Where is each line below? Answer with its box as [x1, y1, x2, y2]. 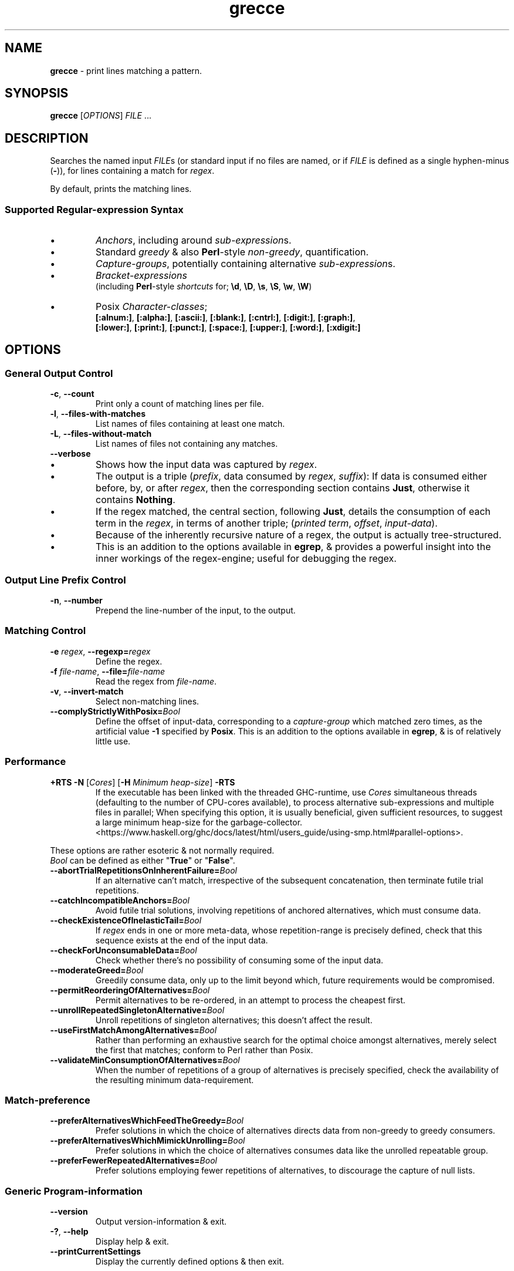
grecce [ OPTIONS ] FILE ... [50, 110, 151, 121]
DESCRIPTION [5, 130, 89, 146]
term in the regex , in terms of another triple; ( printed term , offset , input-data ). [96, 517, 438, 530]
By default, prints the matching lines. [50, 184, 192, 194]
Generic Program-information [5, 1185, 143, 1197]
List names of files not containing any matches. [95, 439, 278, 449]
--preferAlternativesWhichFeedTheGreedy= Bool [50, 1115, 244, 1126]
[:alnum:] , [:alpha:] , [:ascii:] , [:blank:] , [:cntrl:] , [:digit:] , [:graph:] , [95, 312, 356, 323]
